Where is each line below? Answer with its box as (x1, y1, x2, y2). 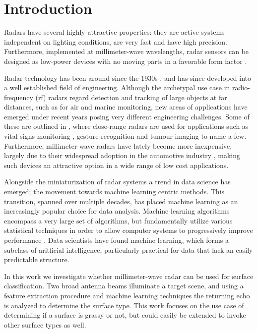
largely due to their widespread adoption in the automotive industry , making (4, 150, 240, 161)
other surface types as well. (4, 319, 86, 330)
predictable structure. (4, 254, 69, 265)
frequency (4, 92, 33, 102)
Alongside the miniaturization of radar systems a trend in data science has (4, 176, 231, 187)
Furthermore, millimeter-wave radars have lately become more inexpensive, (4, 140, 232, 151)
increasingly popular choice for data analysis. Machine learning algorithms (4, 206, 230, 216)
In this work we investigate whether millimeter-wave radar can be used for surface (4, 271, 254, 281)
